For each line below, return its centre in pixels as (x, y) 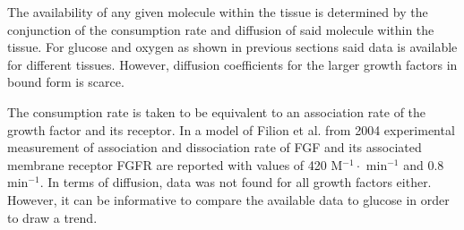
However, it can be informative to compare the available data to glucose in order (228, 199)
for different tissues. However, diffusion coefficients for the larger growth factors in (232, 64)
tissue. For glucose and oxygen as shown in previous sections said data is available (232, 47)
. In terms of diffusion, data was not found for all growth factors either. (236, 182)
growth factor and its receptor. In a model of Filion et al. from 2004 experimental (231, 129)
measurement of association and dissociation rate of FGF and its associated (215, 147)
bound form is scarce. (66, 82)
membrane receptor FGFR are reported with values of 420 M (175, 164)
